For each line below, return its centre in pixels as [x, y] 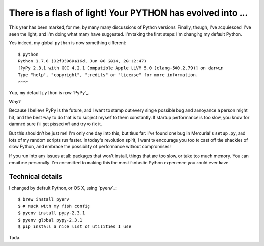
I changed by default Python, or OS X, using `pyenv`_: [63, 188]
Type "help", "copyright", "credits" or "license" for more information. [108, 75]
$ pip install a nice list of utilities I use [75, 227]
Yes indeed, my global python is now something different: [68, 43]
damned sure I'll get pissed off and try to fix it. [55, 124]
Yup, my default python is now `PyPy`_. [49, 92]
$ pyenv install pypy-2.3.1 [51, 213]
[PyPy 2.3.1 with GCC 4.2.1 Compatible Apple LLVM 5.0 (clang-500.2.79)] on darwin [121, 68]
